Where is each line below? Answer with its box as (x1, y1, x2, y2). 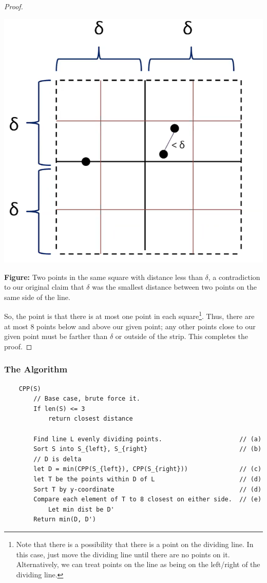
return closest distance (48, 415, 133, 423)
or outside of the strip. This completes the (115, 331, 248, 342)
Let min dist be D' (48, 505, 115, 513)
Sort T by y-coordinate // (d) (33, 485, 262, 493)
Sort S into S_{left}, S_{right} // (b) (33, 445, 262, 453)
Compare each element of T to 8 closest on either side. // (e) (33, 496, 262, 503)
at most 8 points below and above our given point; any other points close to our (4, 321, 256, 331)
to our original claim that (4, 281, 84, 292)
